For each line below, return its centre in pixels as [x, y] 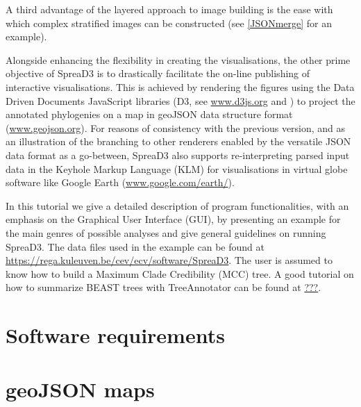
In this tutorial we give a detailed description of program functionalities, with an [177, 205]
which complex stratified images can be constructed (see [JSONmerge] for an [169, 23]
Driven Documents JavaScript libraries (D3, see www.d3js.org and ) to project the [180, 100]
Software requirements [115, 335]
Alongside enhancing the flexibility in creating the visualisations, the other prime [178, 59]
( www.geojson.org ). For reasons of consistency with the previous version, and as [176, 127]
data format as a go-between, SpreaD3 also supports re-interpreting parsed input [178, 155]
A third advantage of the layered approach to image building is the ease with [169, 9]
